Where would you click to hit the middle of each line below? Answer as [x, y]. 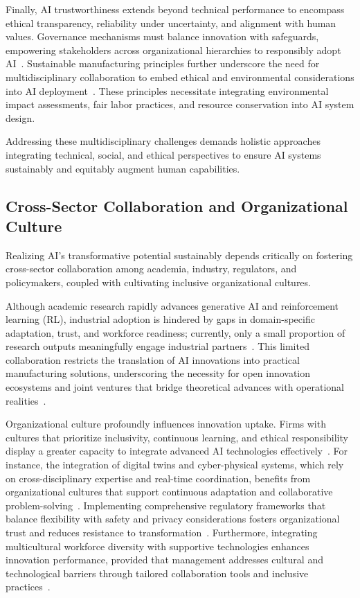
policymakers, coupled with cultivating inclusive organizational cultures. [158, 282]
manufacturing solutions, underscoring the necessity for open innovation [158, 373]
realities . [26, 400]
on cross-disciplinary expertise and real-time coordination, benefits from [158, 478]
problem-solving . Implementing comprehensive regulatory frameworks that [166, 505]
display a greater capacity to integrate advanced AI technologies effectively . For [177, 451]
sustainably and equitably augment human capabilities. [123, 168]
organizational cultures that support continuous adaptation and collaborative [169, 492]
